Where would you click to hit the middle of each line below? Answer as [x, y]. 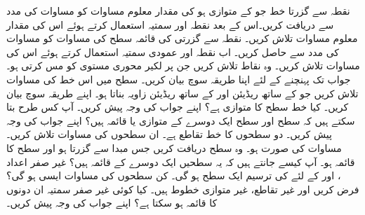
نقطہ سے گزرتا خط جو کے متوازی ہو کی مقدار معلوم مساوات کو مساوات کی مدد [178, 11]
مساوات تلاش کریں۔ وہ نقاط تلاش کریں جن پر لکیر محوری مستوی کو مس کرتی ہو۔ [183, 65]
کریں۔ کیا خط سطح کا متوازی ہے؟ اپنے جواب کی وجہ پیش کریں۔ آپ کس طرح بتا [178, 107]
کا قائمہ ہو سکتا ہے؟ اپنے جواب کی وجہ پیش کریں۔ [112, 203]
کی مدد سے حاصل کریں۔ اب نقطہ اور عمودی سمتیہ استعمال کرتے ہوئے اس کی [173, 51]
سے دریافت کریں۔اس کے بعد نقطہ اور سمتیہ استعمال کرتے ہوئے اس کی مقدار [170, 24]
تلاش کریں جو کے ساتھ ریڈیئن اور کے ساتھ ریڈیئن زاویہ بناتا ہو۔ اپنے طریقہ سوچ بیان [182, 93]
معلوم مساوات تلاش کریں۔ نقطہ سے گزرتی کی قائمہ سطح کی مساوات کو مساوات [182, 38]
